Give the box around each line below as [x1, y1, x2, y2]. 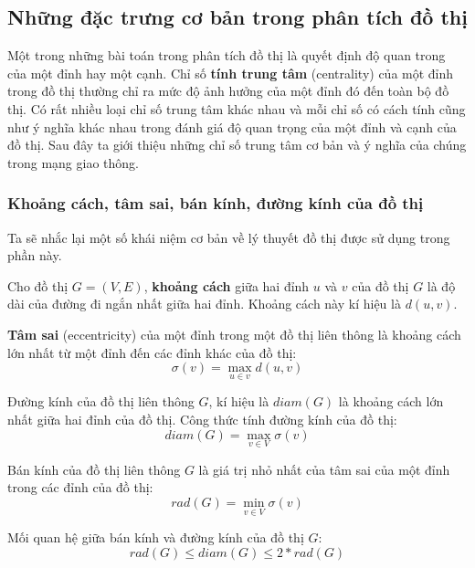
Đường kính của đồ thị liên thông [7, 392, 195, 411]
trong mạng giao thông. [7, 153, 139, 172]
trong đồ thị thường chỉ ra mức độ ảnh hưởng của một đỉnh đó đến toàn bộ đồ [7, 81, 449, 100]
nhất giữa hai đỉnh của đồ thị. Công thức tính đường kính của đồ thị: [7, 409, 397, 428]
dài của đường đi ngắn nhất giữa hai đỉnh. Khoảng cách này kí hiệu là [7, 294, 401, 313]
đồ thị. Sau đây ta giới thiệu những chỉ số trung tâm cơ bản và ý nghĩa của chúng [7, 135, 467, 154]
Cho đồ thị [7, 276, 69, 295]
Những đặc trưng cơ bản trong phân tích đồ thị [7, 3, 468, 31]
